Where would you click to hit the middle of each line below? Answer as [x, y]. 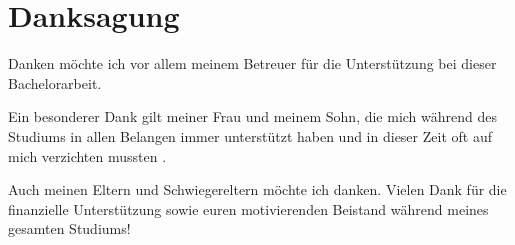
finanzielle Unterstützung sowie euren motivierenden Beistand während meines [248, 208]
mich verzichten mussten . [87, 155]
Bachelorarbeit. [55, 82]
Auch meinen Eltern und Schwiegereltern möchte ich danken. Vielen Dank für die [257, 189]
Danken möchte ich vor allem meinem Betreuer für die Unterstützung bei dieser [252, 63]
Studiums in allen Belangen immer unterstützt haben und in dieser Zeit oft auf [250, 135]
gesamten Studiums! [69, 228]
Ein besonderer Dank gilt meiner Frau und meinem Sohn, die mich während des [253, 116]
